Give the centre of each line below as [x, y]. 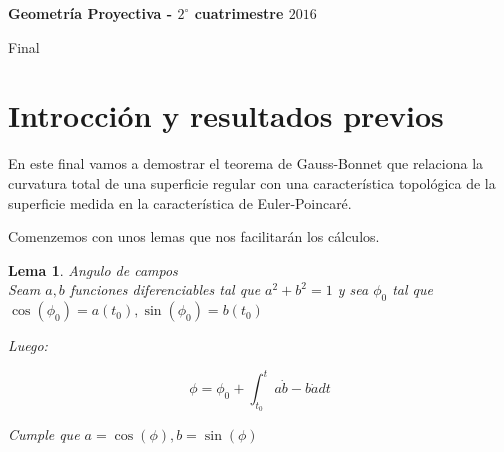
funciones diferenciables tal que [165, 289]
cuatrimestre [239, 13]
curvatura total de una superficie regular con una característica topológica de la [252, 182]
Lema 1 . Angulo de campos [93, 269]
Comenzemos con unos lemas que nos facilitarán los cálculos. [194, 236]
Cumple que [44, 434]
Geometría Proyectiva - [90, 13]
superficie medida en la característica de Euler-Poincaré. [180, 202]
